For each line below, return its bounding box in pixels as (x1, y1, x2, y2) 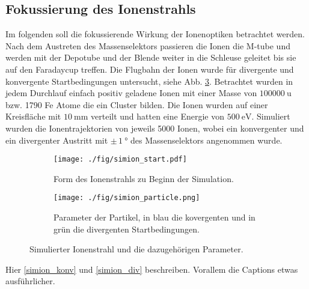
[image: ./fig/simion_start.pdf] (54, 155, 187, 164)
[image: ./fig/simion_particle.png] (54, 193, 200, 202)
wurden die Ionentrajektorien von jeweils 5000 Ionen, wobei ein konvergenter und (5, 121, 304, 134)
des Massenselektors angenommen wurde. (130, 133, 283, 146)
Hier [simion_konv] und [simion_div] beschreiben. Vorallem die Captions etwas (5, 263, 298, 275)
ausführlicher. (5, 275, 55, 287)
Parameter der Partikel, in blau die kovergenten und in (54, 211, 255, 224)
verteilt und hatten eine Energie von (91, 110, 224, 123)
